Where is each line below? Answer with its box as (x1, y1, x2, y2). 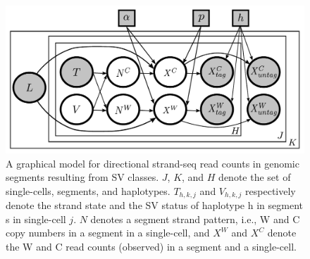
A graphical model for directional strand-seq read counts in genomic (6, 156, 299, 170)
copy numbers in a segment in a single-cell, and (6, 225, 210, 240)
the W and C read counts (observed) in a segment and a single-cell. (6, 239, 297, 253)
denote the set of (218, 170, 291, 184)
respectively (245, 183, 296, 198)
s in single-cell (6, 211, 66, 226)
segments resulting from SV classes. (6, 170, 159, 184)
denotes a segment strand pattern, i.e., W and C (90, 211, 300, 226)
